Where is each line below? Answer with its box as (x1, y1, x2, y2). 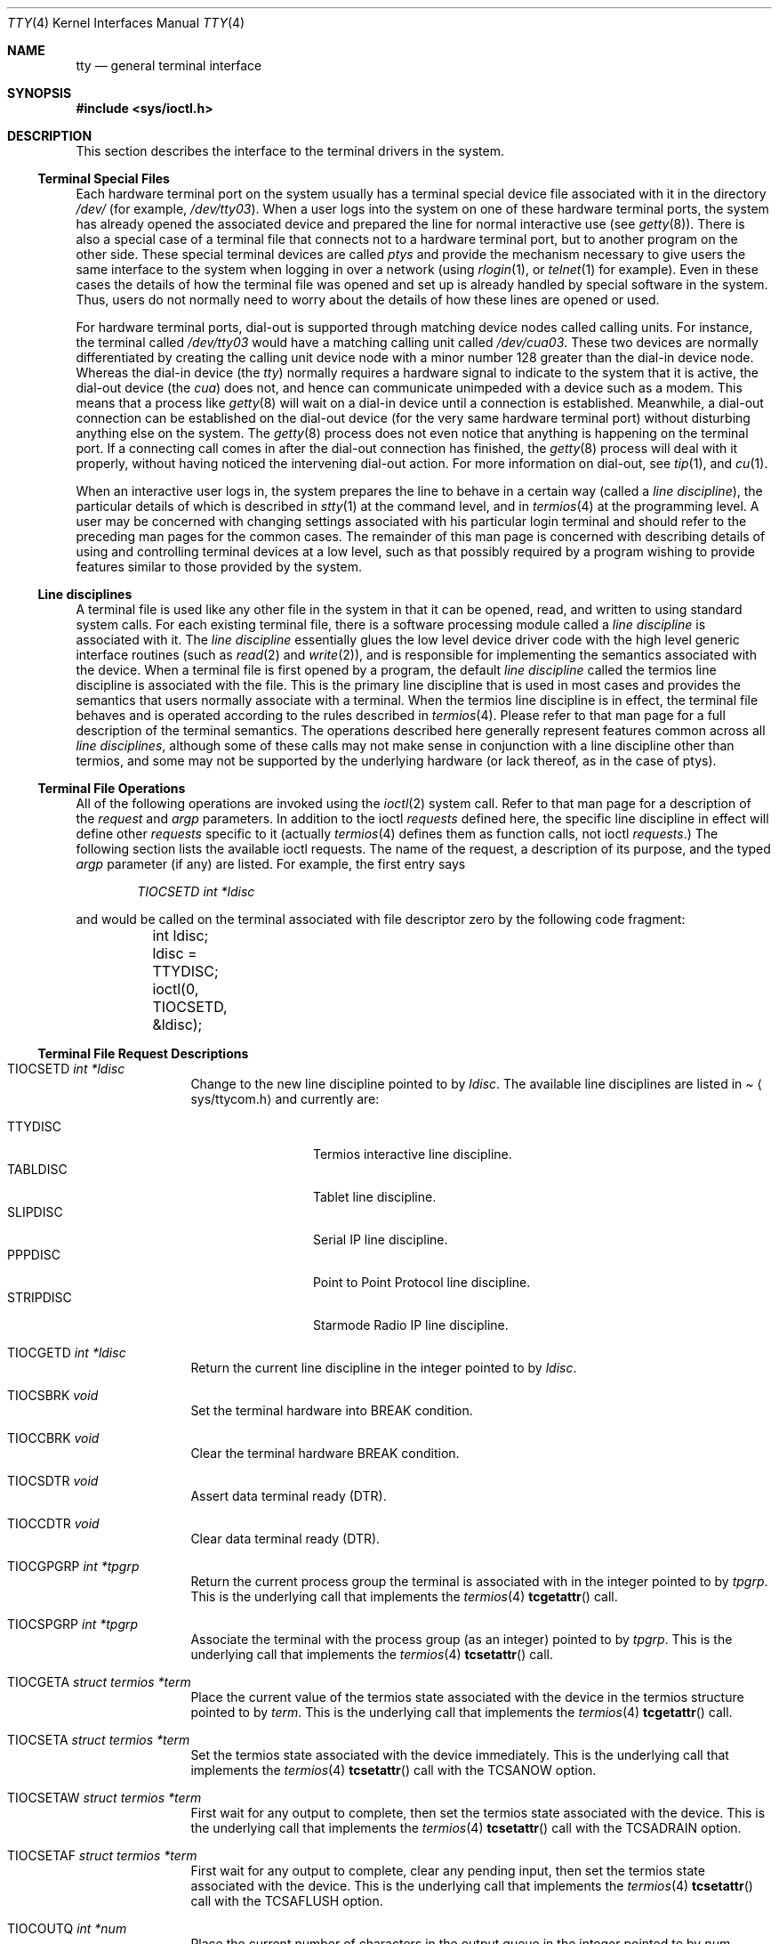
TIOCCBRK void (7, 1430, 100, 1446)
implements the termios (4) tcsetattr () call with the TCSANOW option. (190, 1762, 597, 1778)
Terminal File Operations (37, 781, 186, 796)
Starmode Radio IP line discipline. (313, 1317, 509, 1332)
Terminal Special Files (37, 171, 170, 186)
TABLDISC (7, 1162, 68, 1177)
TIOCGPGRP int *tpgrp (7, 1559, 140, 1574)
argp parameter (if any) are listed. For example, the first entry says (76, 856, 466, 871)
